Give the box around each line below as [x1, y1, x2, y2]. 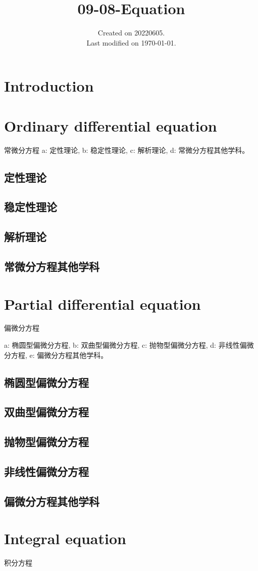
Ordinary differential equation [4, 115, 217, 136]
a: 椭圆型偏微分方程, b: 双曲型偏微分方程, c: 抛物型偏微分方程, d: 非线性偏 [4, 340, 247, 350]
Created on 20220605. [97, 27, 165, 38]
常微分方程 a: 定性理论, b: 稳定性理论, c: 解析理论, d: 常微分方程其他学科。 [4, 144, 249, 155]
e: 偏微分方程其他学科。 [29, 349, 108, 360]
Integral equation [4, 528, 126, 549]
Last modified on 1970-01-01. [86, 37, 176, 48]
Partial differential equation [4, 293, 201, 314]
